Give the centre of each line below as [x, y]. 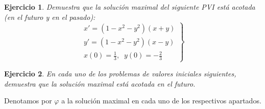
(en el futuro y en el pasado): [50, 17]
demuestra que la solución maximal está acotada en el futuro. [100, 83]
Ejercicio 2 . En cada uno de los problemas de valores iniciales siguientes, [120, 74]
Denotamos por [28, 101]
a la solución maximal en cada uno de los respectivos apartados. [161, 101]
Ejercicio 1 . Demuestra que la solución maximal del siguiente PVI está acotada [130, 7]
